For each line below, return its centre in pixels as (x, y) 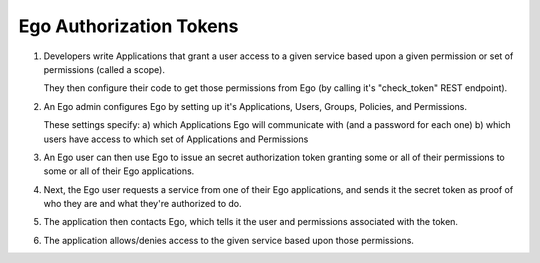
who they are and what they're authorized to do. (142, 204)
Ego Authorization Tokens (128, 26)
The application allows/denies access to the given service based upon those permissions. (229, 240)
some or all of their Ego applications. (119, 171)
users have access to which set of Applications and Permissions (176, 139)
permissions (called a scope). (104, 69)
